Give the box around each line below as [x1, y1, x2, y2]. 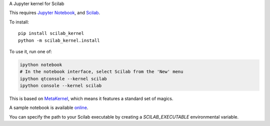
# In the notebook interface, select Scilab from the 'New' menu [19, 69, 183, 75]
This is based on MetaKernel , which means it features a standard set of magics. [9, 96, 173, 102]
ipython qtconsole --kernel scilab [19, 76, 107, 82]
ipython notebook [19, 62, 62, 67]
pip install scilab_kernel [18, 30, 84, 36]
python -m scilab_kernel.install [18, 37, 100, 43]
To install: [9, 19, 29, 25]
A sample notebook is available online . [9, 105, 88, 111]
